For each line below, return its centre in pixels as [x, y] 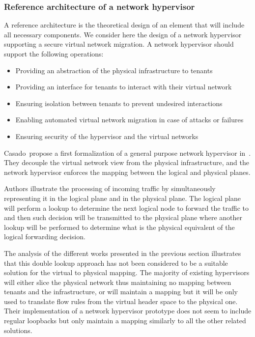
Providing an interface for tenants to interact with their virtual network [124, 87]
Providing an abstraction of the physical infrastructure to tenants [114, 70]
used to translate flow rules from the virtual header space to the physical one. [121, 301]
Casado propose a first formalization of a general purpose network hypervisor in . [127, 153]
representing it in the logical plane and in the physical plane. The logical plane [123, 198]
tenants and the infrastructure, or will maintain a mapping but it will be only [121, 292]
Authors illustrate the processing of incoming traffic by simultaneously [110, 188]
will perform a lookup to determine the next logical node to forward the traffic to [127, 208]
